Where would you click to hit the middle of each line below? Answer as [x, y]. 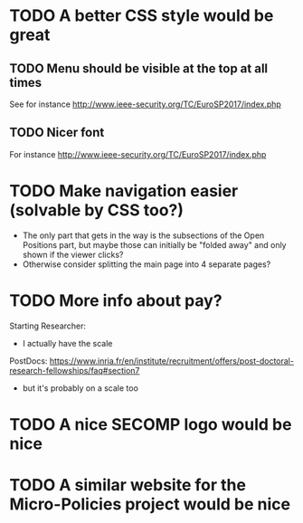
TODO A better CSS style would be [142, 16]
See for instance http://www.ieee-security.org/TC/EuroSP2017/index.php [146, 104]
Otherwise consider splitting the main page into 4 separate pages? [147, 264]
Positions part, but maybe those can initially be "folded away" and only [154, 244]
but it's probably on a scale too [80, 388]
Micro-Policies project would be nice [150, 504]
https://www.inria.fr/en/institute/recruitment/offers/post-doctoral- [171, 361]
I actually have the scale [67, 343]
